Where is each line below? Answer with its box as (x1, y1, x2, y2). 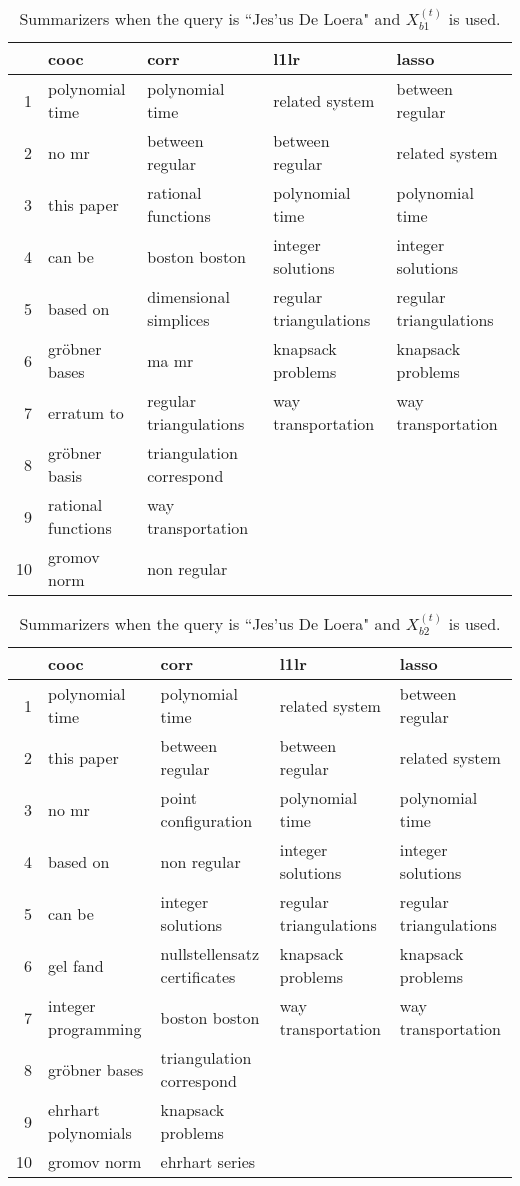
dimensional (147, 285, 230, 309)
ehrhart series (160, 1150, 256, 1174)
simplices (147, 308, 210, 332)
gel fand (48, 953, 104, 977)
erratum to (48, 400, 124, 424)
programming (48, 1017, 142, 1041)
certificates (160, 965, 236, 989)
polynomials (48, 1121, 132, 1145)
